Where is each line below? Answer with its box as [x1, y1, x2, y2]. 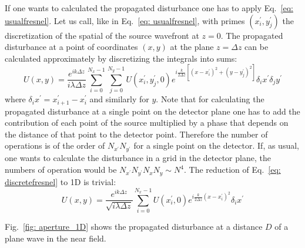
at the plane [170, 41, 214, 53]
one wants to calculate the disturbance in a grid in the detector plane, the [5, 152, 271, 164]
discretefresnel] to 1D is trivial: [5, 176, 116, 188]
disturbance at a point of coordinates [5, 41, 138, 53]
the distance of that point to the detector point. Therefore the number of [5, 128, 268, 140]
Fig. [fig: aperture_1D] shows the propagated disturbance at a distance [5, 220, 263, 233]
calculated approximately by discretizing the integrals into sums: [5, 52, 237, 64]
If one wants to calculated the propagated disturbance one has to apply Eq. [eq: [5, 2, 293, 14]
